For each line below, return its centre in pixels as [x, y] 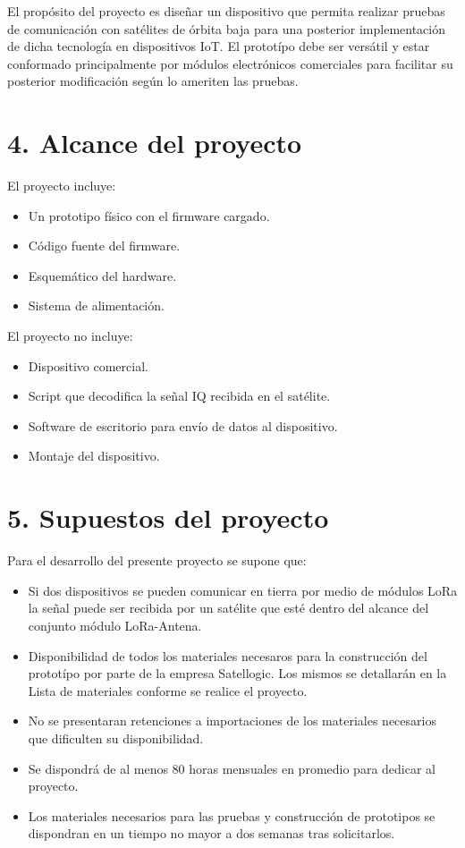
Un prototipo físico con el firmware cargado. [149, 215]
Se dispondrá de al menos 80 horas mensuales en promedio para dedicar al [232, 768]
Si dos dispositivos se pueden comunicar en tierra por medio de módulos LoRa [243, 590]
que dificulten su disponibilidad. [116, 738]
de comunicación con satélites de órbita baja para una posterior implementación [226, 28]
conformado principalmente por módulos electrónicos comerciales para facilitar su [230, 63]
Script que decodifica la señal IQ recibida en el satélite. [179, 396]
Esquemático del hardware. [102, 275]
